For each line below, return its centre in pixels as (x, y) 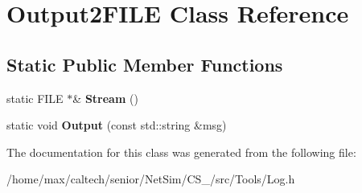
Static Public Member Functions (145, 64)
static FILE (35, 98)
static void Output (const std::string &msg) (117, 125)
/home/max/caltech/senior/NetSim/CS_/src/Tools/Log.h (151, 179)
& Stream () (105, 98)
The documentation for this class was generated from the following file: (181, 152)
